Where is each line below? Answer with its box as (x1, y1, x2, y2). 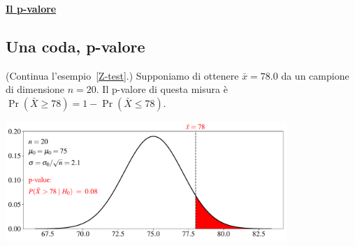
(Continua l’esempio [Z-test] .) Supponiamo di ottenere (6, 68, 239, 82)
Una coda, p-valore (6, 35, 145, 57)
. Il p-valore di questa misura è (96, 82, 228, 96)
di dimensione (6, 82, 65, 96)
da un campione (281, 68, 349, 82)
